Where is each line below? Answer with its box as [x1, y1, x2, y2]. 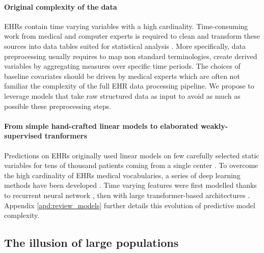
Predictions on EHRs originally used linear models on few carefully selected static [4, 150, 259, 160]
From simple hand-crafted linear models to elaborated [4, 120, 198, 131]
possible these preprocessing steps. [4, 100, 111, 111]
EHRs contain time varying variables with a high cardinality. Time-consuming [4, 20, 248, 31]
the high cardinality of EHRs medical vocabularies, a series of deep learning [4, 170, 241, 180]
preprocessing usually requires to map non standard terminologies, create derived [4, 50, 257, 61]
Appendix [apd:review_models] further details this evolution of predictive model [4, 200, 255, 210]
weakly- [200, 120, 228, 131]
